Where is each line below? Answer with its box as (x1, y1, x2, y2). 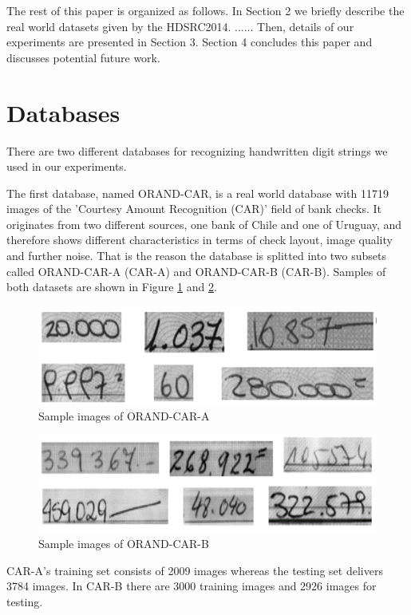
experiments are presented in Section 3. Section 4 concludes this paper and (6, 34, 373, 50)
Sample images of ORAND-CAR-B (38, 535, 209, 552)
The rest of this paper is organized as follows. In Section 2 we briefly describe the (6, 2, 405, 18)
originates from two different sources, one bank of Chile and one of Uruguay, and (6, 215, 402, 232)
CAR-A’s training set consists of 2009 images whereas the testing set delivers (6, 562, 383, 578)
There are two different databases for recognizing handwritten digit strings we (6, 142, 388, 159)
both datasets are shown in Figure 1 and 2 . (6, 278, 217, 295)
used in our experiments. (6, 158, 127, 175)
